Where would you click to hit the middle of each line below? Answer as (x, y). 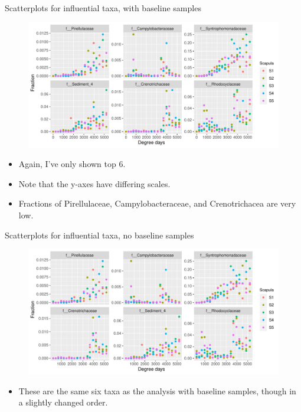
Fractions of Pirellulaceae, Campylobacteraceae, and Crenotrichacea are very (157, 203)
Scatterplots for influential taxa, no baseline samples (99, 235)
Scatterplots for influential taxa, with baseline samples (103, 8)
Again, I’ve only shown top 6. (72, 164)
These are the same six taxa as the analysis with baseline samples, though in (157, 390)
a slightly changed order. (63, 402)
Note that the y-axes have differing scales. (94, 183)
